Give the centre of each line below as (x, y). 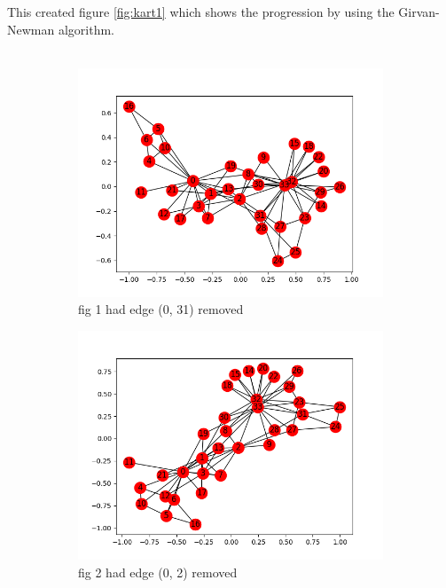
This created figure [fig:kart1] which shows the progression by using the (201, 12)
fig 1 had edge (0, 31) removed (161, 309)
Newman (31, 29)
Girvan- (419, 12)
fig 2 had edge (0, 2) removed (158, 572)
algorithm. (86, 29)
